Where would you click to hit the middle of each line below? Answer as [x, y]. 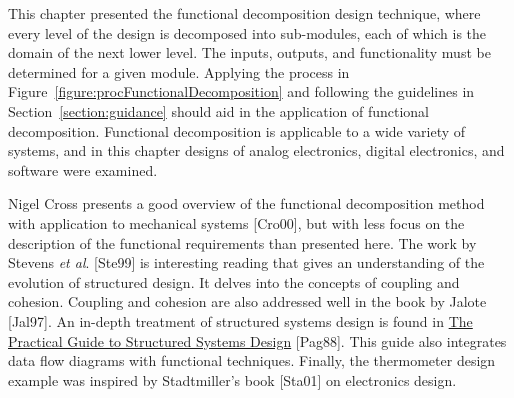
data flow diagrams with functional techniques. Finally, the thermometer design [252, 360]
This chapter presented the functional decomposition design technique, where [244, 13]
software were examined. [83, 169]
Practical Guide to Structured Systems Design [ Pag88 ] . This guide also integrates [257, 340]
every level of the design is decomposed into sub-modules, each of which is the [247, 32]
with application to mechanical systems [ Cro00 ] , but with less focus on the [236, 222]
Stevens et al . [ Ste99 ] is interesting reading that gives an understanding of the [246, 262]
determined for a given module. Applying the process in [179, 71]
